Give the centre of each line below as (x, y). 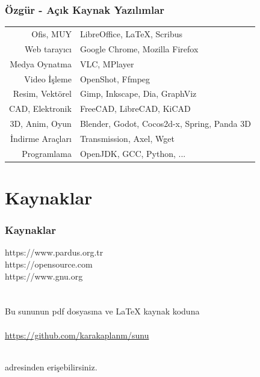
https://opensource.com (49, 264)
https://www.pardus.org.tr (54, 252)
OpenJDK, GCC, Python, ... (133, 153)
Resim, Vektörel (42, 93)
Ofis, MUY (51, 33)
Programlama (47, 153)
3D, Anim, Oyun (41, 124)
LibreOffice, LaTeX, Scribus (131, 33)
